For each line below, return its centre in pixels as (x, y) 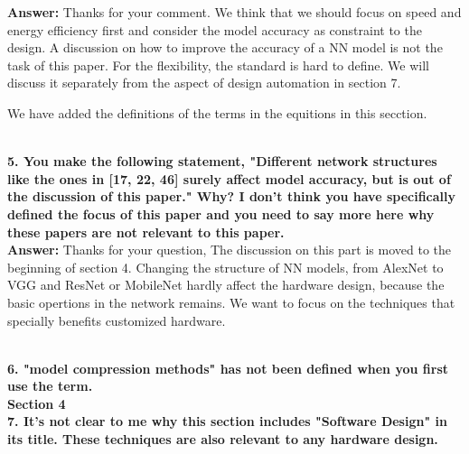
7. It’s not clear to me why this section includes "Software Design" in (227, 421)
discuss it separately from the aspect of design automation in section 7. (204, 83)
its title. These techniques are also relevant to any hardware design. (223, 439)
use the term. (50, 386)
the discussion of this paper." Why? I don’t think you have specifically (232, 196)
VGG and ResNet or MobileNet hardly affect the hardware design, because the (226, 285)
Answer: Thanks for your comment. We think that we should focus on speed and (234, 12)
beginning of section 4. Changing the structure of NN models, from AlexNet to (225, 267)
